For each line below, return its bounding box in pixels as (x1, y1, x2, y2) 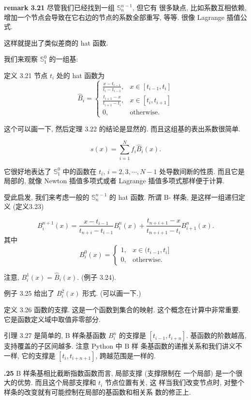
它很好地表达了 (4, 166, 51, 176)
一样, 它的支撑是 (4, 350, 56, 360)
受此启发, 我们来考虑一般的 (4, 192, 89, 202)
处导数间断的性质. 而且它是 (159, 166, 245, 176)
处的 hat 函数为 (56, 70, 105, 80)
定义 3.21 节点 (4, 70, 48, 80)
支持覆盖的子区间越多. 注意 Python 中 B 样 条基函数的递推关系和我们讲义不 (4, 341, 242, 351)
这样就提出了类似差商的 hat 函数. (4, 37, 108, 48)
